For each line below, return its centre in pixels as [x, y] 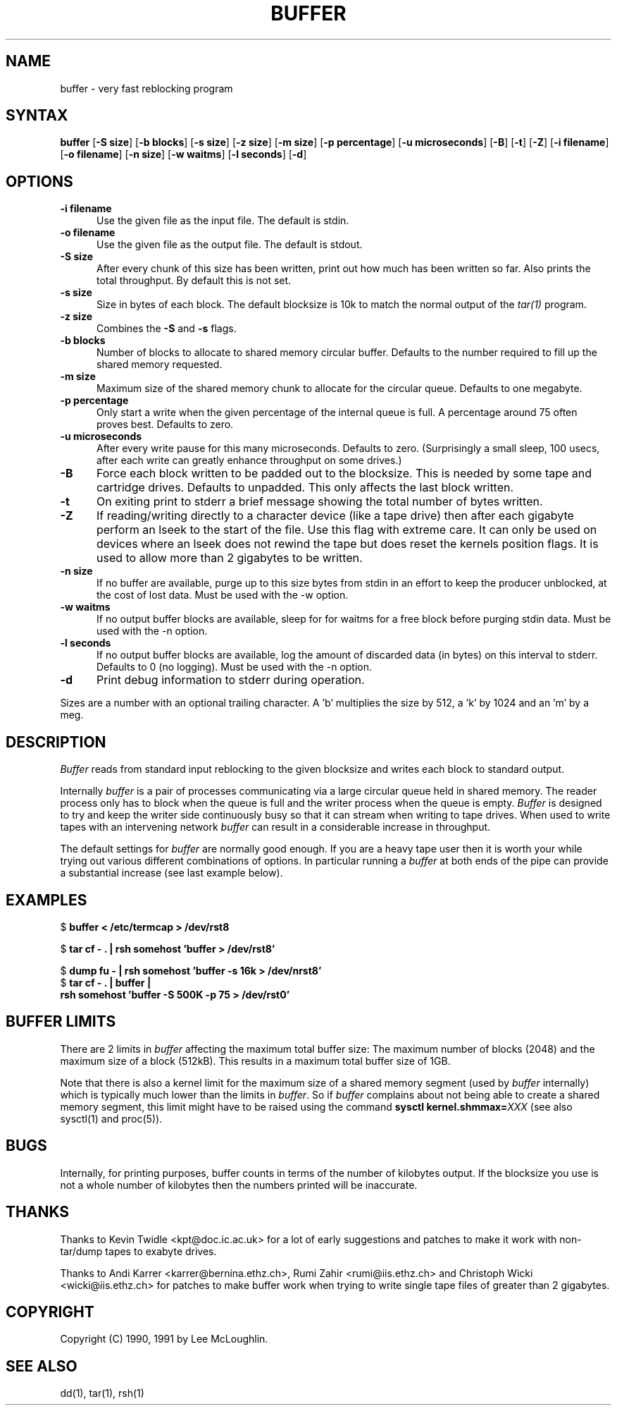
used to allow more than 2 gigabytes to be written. [229, 558]
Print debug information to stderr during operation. [230, 680]
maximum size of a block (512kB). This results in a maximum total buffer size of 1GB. [255, 1061]
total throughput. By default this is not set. [194, 281]
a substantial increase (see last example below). [172, 873]
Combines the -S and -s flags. [167, 329]
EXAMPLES [46, 900]
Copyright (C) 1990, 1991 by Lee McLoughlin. [164, 1339]
